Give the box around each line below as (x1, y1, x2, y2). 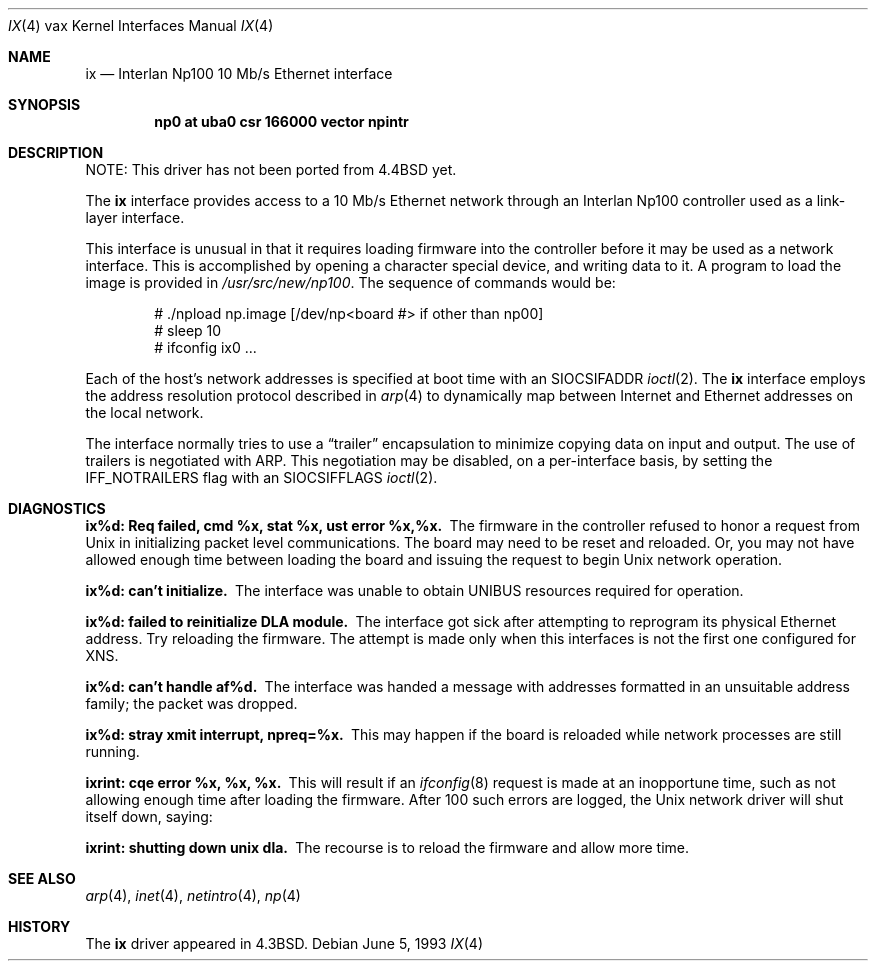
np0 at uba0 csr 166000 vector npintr (154, 113, 409, 130)
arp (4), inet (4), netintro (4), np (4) (85, 887, 301, 904)
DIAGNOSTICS (8, 500, 106, 517)
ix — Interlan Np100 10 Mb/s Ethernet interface (85, 65, 393, 82)
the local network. (85, 404, 204, 421)
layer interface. (85, 209, 185, 226)
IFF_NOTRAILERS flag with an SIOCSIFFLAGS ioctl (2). (85, 469, 438, 486)
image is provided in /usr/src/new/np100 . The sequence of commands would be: (85, 274, 616, 291)
